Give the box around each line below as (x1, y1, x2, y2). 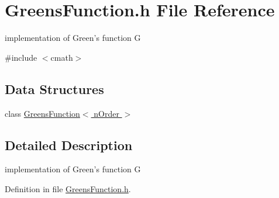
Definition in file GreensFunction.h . (5, 182, 131, 194)
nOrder (94, 107, 119, 119)
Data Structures (5, 79, 104, 98)
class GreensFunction (5, 107, 80, 119)
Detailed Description (5, 136, 133, 154)
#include (5, 51, 37, 63)
